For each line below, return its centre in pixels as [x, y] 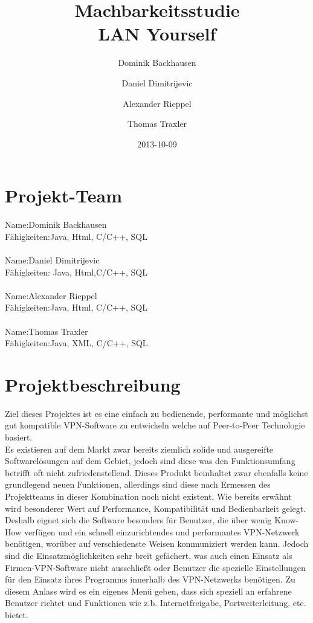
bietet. [17, 614]
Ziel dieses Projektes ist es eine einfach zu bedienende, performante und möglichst [156, 413]
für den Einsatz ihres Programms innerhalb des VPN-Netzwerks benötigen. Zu [150, 579]
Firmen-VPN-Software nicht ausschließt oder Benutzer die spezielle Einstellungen [155, 567]
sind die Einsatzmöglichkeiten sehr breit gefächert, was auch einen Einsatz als [149, 555]
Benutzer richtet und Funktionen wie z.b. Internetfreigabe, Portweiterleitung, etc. [156, 603]
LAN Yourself [157, 34]
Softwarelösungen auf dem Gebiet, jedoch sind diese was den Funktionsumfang [150, 461]
